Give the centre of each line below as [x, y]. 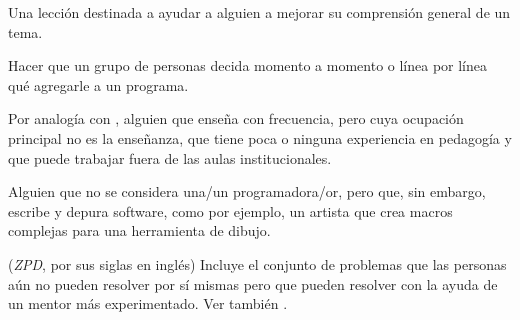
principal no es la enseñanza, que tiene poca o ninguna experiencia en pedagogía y [260, 137]
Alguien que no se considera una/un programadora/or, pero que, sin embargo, [247, 191]
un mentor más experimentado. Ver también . [148, 303]
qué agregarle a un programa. [98, 84]
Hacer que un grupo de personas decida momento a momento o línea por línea [248, 65]
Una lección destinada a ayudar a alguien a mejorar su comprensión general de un [259, 12]
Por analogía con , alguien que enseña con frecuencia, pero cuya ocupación [236, 118]
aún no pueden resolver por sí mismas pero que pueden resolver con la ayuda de [253, 283]
